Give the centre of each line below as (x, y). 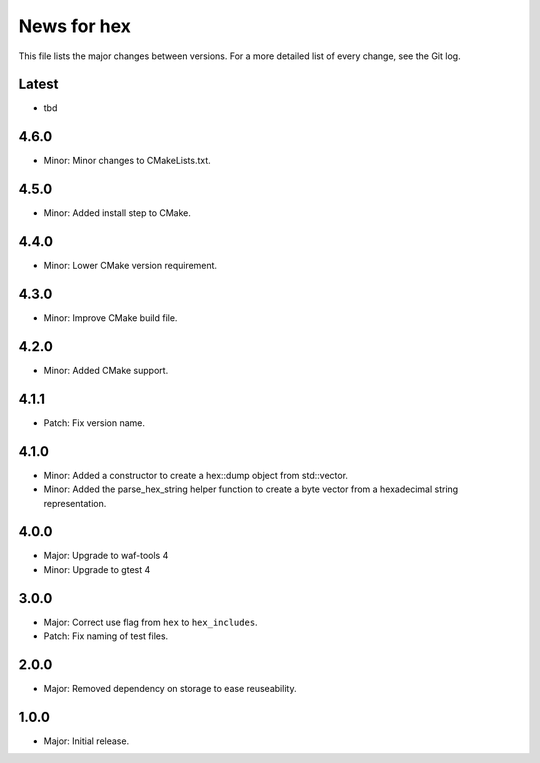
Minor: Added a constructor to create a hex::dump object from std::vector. (196, 475)
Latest (38, 84)
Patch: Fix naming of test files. (106, 636)
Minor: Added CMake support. (106, 370)
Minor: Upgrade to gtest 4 (97, 569)
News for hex (75, 26)
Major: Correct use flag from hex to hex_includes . (151, 622)
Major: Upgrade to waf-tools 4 (106, 556)
